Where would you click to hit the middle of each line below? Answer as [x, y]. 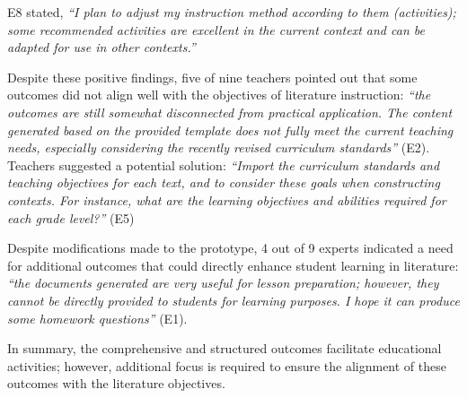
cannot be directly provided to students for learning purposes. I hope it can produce [233, 300]
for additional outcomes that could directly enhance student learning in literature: [233, 265]
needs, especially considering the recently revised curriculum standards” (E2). [219, 147]
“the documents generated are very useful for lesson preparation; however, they [223, 283]
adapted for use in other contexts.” [101, 47]
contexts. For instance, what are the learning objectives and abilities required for [227, 199]
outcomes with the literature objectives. [116, 383]
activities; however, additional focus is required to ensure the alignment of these [227, 365]
